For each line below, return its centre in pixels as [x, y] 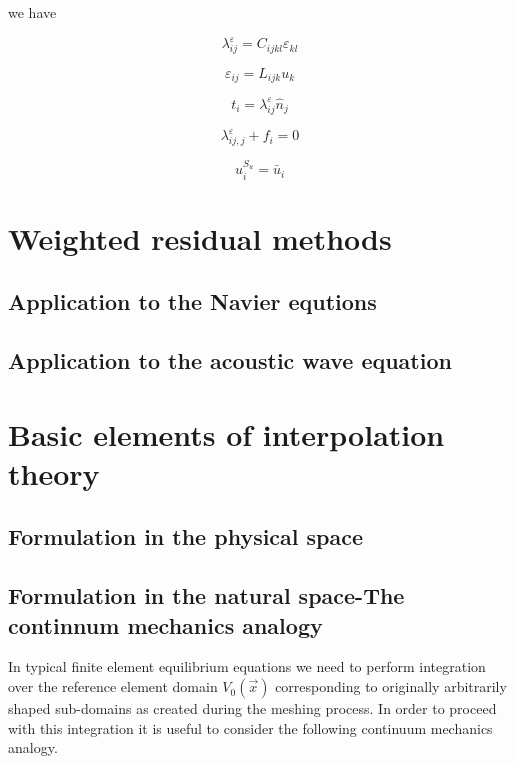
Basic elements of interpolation [226, 433]
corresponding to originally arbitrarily [391, 686]
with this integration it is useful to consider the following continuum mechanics [250, 727]
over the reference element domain [113, 686]
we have [32, 12]
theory [54, 472]
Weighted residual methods [200, 237]
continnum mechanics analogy [165, 624]
